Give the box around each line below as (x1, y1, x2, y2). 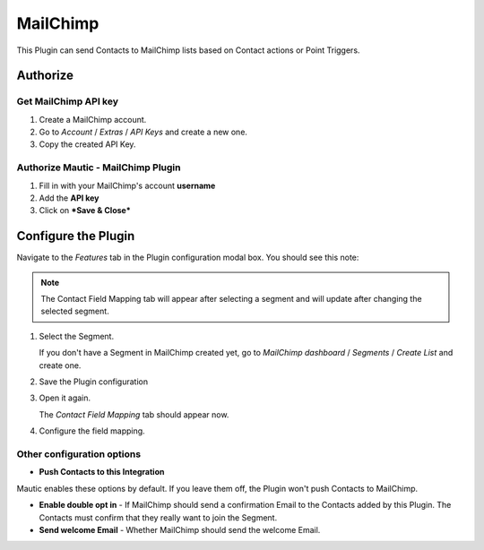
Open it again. (39, 392, 91, 403)
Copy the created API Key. (39, 139, 136, 150)
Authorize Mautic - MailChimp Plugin (16, 161, 181, 174)
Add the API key (39, 193, 99, 203)
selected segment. (40, 305, 109, 317)
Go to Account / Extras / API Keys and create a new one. (39, 126, 248, 138)
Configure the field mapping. (39, 425, 145, 436)
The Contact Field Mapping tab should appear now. (39, 408, 229, 420)
